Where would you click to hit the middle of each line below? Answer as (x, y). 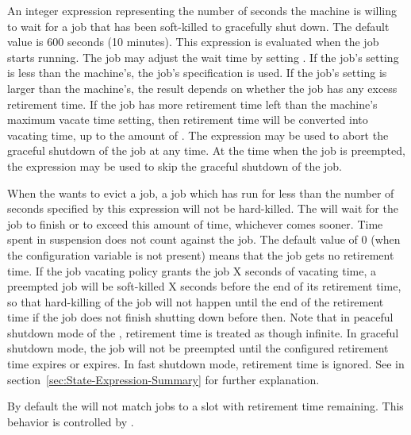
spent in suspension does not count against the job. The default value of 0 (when (204, 239)
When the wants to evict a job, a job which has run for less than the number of (201, 192)
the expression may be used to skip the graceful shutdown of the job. (175, 166)
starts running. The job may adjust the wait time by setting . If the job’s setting (203, 57)
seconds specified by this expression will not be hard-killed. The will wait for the (203, 208)
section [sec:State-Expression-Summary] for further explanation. (163, 379)
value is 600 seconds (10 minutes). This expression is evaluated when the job (193, 42)
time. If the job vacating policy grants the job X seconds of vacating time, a (192, 270)
